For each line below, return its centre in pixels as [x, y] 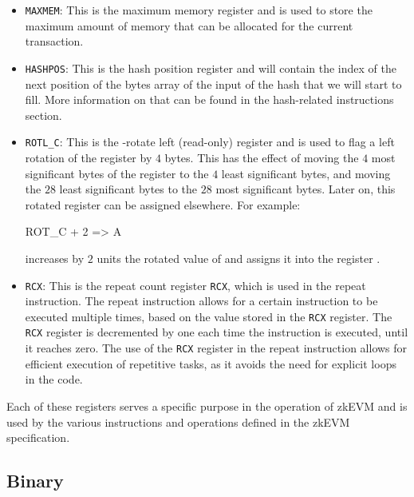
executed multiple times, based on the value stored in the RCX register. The [209, 316]
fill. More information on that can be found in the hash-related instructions [209, 99]
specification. [38, 437]
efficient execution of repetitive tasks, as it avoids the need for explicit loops [211, 363]
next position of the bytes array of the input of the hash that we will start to [213, 83]
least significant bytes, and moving [306, 173]
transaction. [54, 41]
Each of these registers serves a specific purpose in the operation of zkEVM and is [207, 406]
